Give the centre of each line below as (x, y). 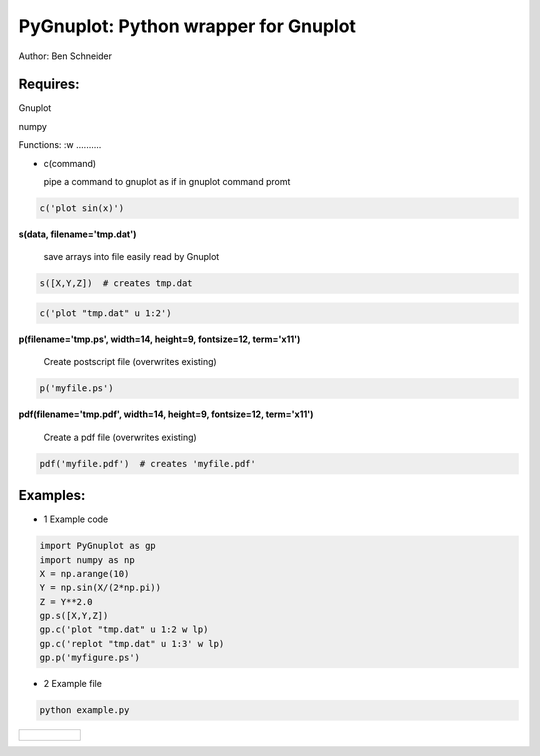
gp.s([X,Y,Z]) (74, 616)
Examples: (52, 495)
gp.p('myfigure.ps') (89, 658)
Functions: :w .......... (60, 145)
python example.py (84, 710)
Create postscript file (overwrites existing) (130, 362)
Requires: (49, 84)
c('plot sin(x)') (82, 208)
